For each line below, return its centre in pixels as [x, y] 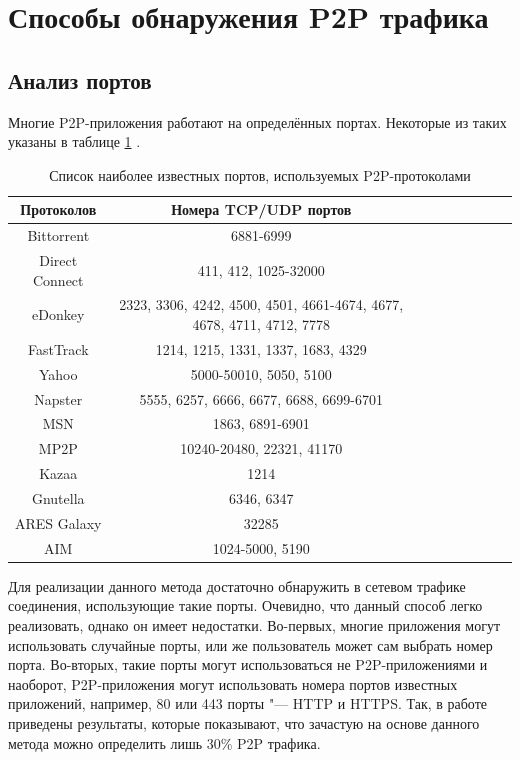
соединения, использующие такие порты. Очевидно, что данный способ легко [245, 605]
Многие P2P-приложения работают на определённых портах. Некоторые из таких [257, 121]
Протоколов [58, 209]
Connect [58, 279]
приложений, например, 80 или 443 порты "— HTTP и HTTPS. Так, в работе [248, 703]
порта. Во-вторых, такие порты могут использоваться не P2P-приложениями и [248, 664]
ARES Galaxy [58, 522]
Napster [58, 398]
